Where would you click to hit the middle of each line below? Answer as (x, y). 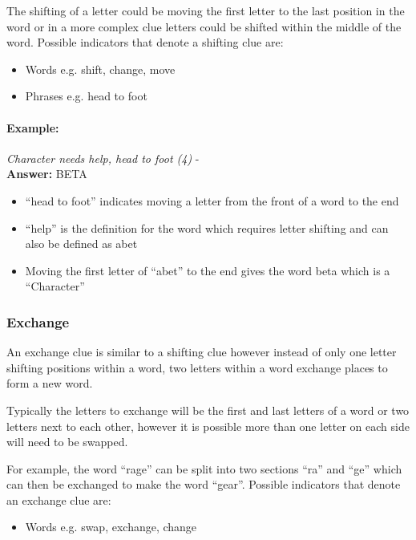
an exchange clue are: (59, 499)
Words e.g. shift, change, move (100, 69)
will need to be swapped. (67, 442)
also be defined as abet (81, 244)
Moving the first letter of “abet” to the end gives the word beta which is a (208, 270)
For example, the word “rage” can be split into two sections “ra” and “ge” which (204, 468)
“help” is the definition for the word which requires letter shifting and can (207, 227)
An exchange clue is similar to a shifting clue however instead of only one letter (202, 352)
